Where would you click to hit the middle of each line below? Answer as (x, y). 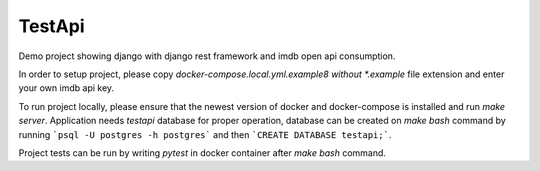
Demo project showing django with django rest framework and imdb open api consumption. (207, 56)
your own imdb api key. (66, 88)
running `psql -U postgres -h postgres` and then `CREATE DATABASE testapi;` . (205, 134)
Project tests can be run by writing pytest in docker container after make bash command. (202, 152)
